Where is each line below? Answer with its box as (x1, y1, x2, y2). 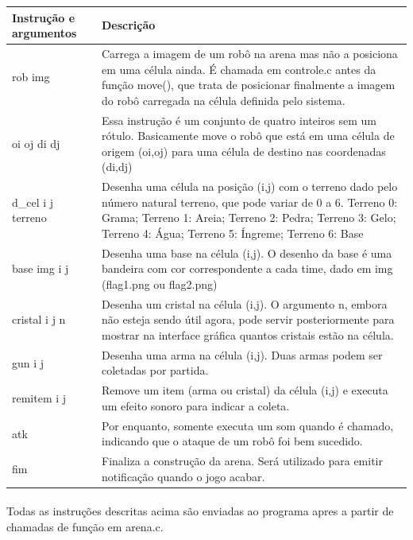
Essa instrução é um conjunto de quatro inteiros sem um (102, 111, 377, 128)
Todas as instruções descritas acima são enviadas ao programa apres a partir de (6, 503, 394, 519)
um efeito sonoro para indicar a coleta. (102, 397, 290, 414)
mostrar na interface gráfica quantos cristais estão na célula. (102, 327, 394, 344)
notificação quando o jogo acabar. (102, 468, 265, 484)
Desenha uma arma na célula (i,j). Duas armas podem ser (102, 346, 383, 363)
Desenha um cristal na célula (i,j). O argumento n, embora (102, 295, 388, 312)
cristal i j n (12, 311, 66, 328)
